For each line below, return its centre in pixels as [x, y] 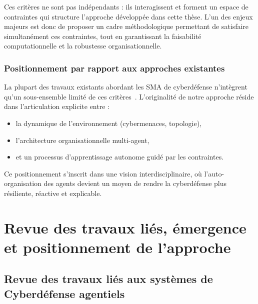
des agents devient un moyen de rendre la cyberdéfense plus [135, 183]
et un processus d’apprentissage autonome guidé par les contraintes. [120, 157]
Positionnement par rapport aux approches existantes [114, 68]
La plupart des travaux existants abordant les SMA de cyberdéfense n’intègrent [126, 87]
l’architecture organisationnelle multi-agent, [82, 140]
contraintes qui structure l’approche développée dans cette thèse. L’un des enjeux [128, 16]
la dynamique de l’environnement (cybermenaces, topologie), [108, 123]
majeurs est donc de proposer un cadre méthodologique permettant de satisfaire [126, 26]
